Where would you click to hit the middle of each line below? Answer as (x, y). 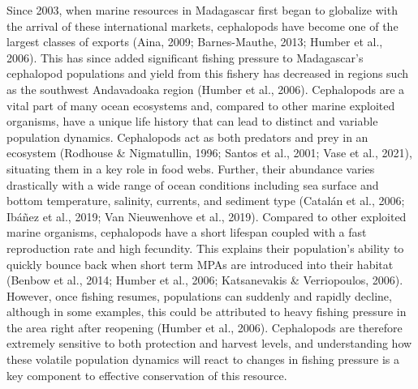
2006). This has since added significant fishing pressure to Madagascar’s (185, 57)
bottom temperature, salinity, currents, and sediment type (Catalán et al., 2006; (206, 201)
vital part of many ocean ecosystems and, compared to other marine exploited (201, 105)
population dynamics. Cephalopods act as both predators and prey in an (187, 137)
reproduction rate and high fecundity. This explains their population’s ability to (205, 248)
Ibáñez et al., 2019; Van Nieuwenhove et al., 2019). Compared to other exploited (207, 216)
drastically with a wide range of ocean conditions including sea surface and (193, 184)
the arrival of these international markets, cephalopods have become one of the (203, 26)
